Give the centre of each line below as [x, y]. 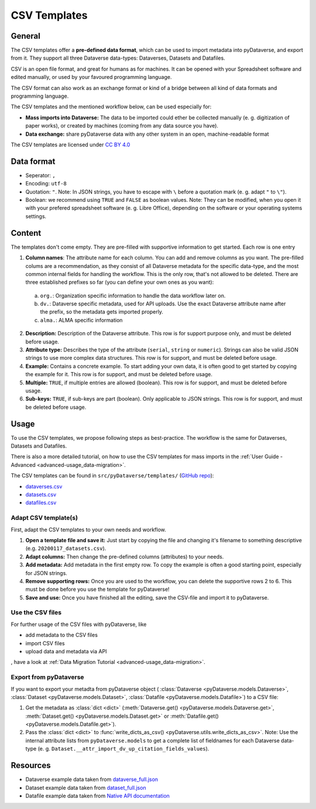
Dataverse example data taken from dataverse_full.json [92, 779]
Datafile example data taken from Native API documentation [97, 796]
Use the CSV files [36, 612]
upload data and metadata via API [66, 651]
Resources [31, 765]
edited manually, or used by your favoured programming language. [91, 77]
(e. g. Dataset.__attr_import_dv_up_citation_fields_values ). [123, 749]
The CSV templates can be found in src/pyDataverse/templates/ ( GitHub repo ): [112, 476]
